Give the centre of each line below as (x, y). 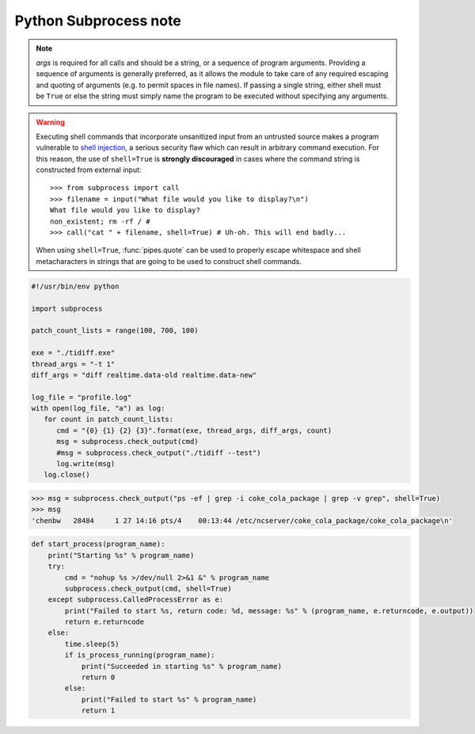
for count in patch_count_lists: (109, 419)
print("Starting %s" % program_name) (121, 555)
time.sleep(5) (92, 644)
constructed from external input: (89, 170)
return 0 (98, 677)
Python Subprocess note (98, 21)
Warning (50, 122)
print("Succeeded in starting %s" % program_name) (182, 666)
